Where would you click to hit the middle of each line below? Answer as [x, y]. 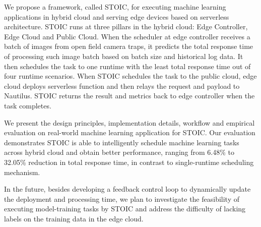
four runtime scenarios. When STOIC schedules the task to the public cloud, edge [130, 76]
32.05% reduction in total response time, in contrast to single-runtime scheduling [129, 162]
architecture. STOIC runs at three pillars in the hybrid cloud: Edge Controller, [126, 26]
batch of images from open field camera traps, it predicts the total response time [129, 46]
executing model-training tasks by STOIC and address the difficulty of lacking [125, 209]
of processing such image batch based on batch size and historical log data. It [124, 56]
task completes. [28, 105]
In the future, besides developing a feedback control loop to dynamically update [127, 189]
